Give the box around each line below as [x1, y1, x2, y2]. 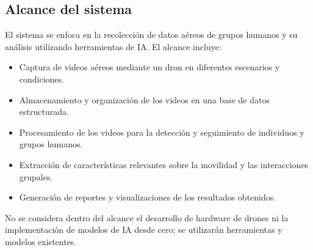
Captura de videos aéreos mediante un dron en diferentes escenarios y [19, 61, 280, 73]
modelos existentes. [5, 235, 77, 248]
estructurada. [19, 105, 69, 118]
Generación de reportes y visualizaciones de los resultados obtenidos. [19, 191, 276, 204]
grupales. [19, 170, 53, 183]
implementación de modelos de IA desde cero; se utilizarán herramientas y [5, 223, 282, 236]
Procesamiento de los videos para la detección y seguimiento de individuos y [19, 125, 304, 138]
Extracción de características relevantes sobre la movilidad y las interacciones [19, 158, 309, 171]
